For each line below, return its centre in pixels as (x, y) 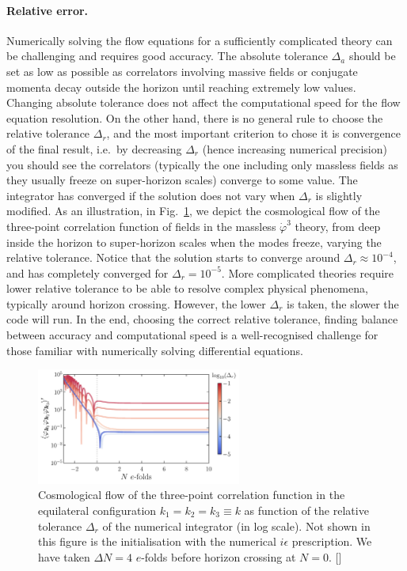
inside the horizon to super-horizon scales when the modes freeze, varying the (194, 242)
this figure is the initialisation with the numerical (157, 541)
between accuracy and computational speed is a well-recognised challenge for (192, 335)
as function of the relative (306, 510)
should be (372, 56)
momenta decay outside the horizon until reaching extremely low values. (181, 87)
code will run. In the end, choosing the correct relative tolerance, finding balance (202, 319)
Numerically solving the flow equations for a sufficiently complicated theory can (200, 40)
